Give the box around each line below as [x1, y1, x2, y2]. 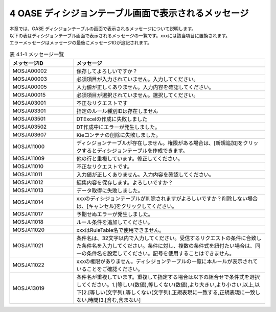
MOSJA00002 [12, 67, 47, 75]
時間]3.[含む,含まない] [88, 297, 141, 304]
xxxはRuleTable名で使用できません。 [76, 227, 165, 234]
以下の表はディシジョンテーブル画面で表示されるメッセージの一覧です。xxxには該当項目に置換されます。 [9, 32, 231, 38]
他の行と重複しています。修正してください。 [76, 155, 183, 162]
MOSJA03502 [12, 123, 47, 130]
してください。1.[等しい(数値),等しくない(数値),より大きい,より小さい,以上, [76, 281, 255, 289]
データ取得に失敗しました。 [76, 187, 143, 194]
